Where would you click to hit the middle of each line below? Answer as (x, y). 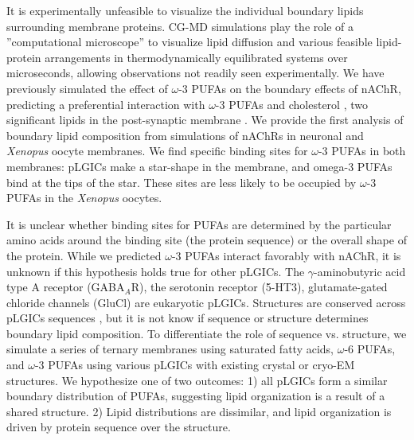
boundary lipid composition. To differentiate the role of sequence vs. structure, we (207, 333)
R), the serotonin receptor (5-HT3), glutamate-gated (259, 287)
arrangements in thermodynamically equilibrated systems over (196, 57)
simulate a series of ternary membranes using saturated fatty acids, (170, 349)
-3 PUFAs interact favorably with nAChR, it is (286, 255)
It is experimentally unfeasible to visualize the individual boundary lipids (185, 10)
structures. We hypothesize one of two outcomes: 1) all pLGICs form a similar (197, 380)
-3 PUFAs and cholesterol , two (291, 104)
